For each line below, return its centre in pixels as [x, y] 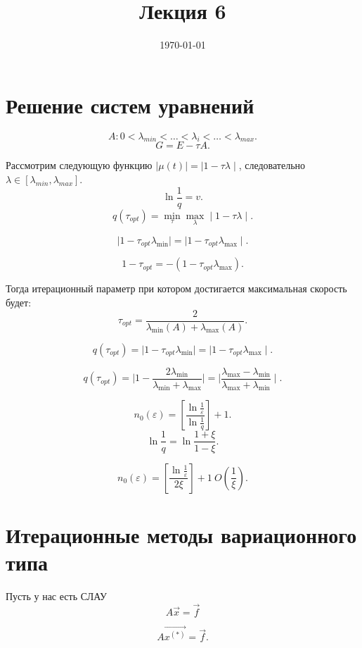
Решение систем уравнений [130, 105]
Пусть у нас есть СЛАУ [56, 596]
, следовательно [272, 165]
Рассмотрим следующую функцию [79, 165]
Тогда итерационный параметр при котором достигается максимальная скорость [176, 288]
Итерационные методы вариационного [181, 534]
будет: [19, 302]
